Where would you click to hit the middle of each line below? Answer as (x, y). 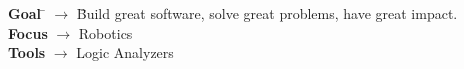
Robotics (105, 32)
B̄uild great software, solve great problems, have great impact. (267, 13)
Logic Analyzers (125, 52)
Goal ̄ (27, 13)
